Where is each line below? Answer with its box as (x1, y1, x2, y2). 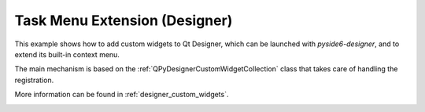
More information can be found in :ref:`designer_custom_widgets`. (14, 90, 229, 99)
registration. (14, 75, 54, 85)
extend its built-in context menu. (14, 49, 120, 59)
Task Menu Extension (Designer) (14, 12, 233, 29)
